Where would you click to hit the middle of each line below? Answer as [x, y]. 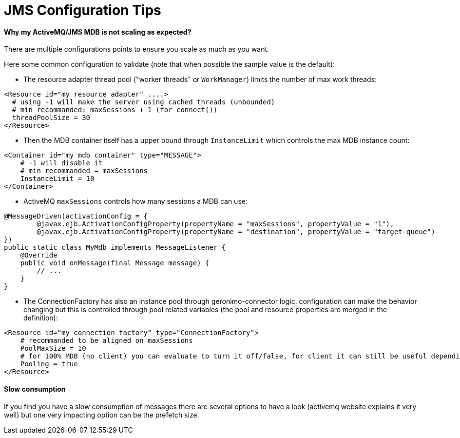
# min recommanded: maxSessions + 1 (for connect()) [115, 110]
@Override [39, 255]
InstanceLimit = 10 [57, 179]
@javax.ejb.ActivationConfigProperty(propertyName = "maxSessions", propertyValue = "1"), [215, 224]
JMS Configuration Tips [83, 10]
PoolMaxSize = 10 [53, 348]
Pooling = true [49, 364]
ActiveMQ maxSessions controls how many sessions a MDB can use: [135, 201]
